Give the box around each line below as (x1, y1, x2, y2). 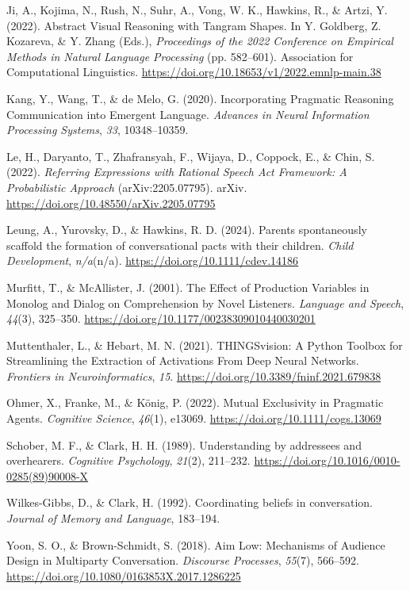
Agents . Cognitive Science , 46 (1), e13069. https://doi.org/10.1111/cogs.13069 (6, 410, 381, 427)
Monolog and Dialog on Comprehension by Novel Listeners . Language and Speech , (6, 294, 404, 311)
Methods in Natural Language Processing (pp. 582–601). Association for (6, 48, 354, 64)
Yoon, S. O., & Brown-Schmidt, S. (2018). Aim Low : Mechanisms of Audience (6, 536, 385, 553)
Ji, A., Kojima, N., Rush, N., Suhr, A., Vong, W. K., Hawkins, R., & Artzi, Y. (6, 2, 388, 17)
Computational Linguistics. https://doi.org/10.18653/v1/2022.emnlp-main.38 (6, 63, 381, 80)
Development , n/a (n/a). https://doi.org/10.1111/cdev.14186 (6, 252, 299, 269)
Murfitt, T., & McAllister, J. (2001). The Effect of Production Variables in (6, 278, 370, 295)
